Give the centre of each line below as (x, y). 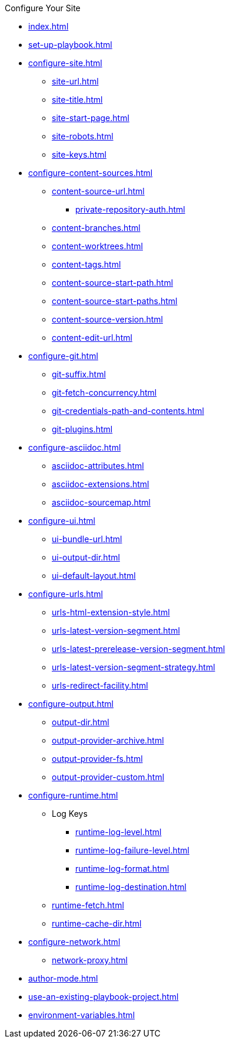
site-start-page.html (91, 118)
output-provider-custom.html (108, 777)
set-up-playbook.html (70, 45)
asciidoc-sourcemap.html (101, 502)
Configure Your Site (43, 8)
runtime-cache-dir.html (97, 923)
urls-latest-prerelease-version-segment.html (139, 649)
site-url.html (75, 81)
